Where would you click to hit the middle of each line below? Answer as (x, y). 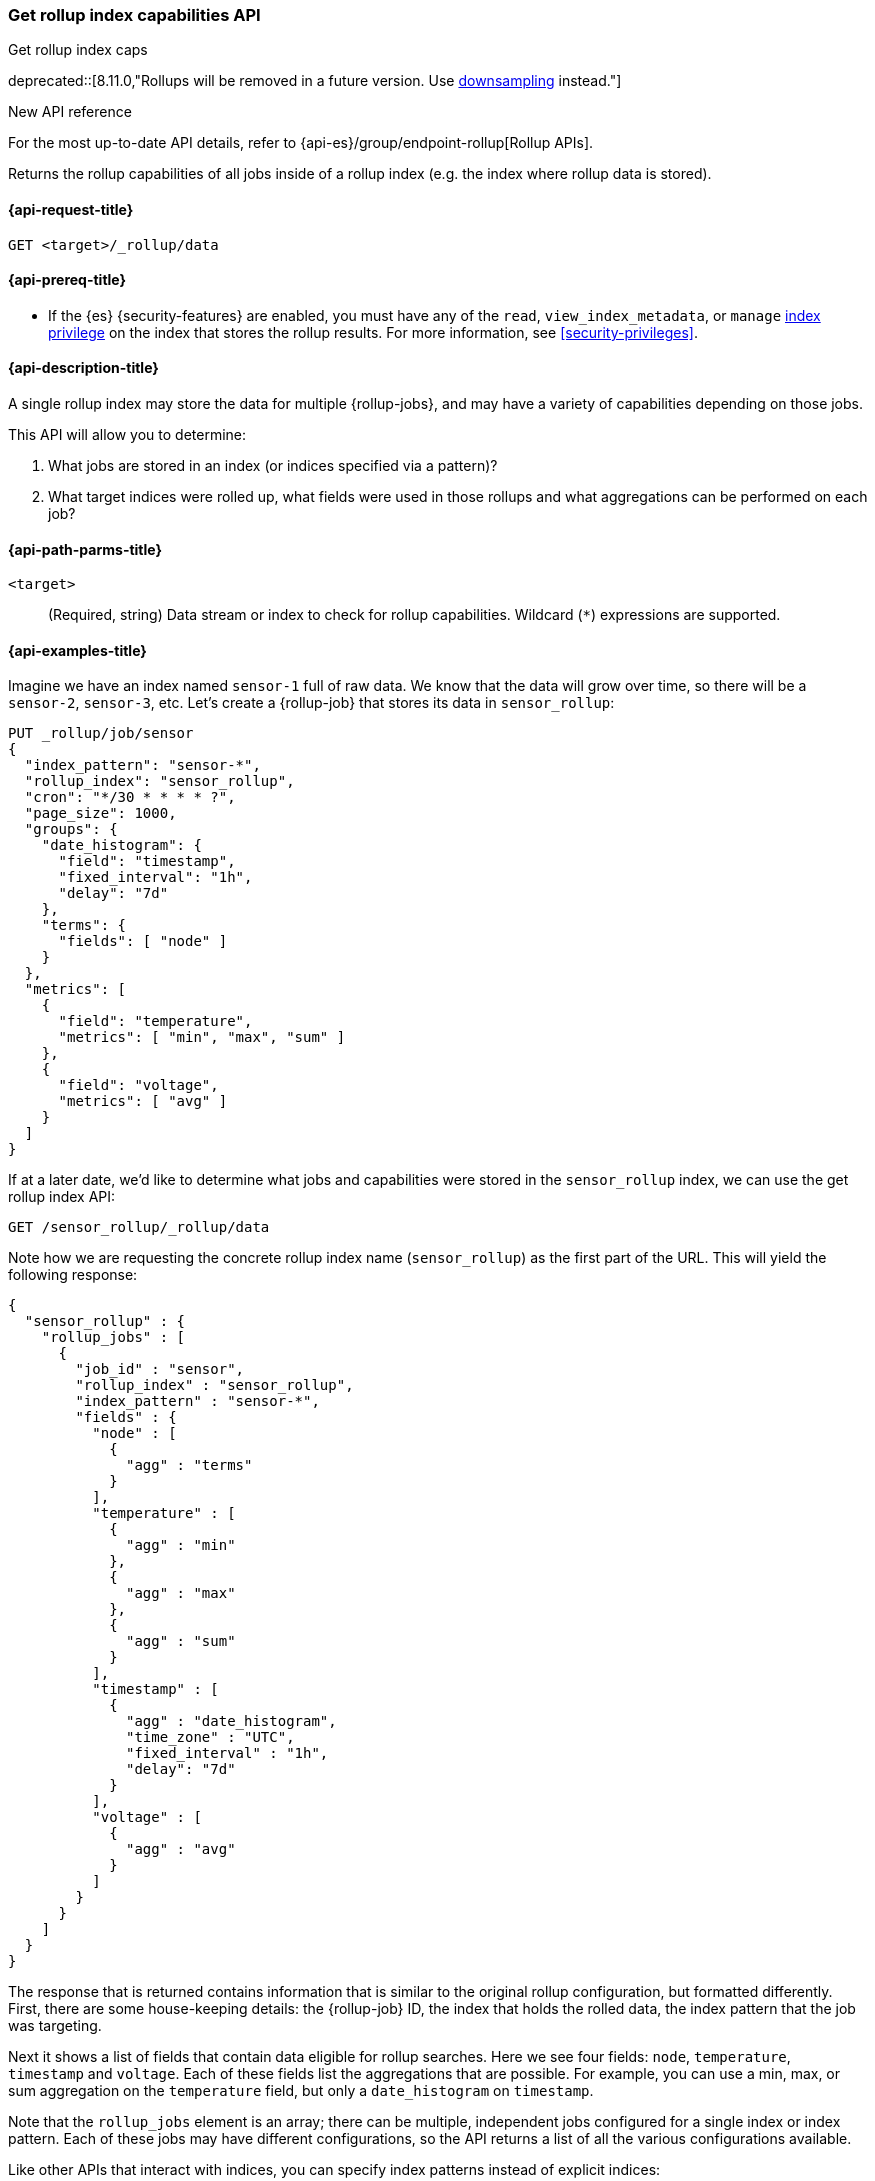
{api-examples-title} (77, 650)
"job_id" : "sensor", (160, 1369)
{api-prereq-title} (67, 280)
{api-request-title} (71, 209)
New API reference (70, 112)
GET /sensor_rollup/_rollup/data (139, 1227)
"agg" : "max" (181, 1593)
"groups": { (71, 829)
